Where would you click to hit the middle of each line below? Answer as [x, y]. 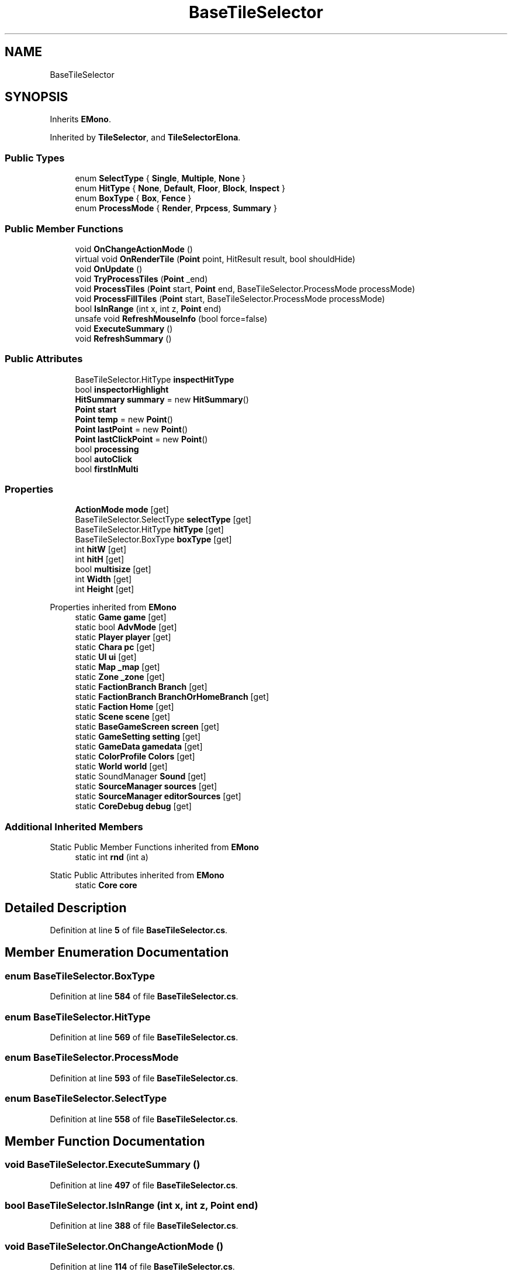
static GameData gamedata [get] [139, 747]
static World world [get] [121, 767]
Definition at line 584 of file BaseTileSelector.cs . [144, 996]
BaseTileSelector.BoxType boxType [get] [153, 539]
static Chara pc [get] [115, 647]
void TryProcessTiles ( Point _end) [141, 279]
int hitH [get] [100, 559]
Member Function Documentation [105, 1141]
